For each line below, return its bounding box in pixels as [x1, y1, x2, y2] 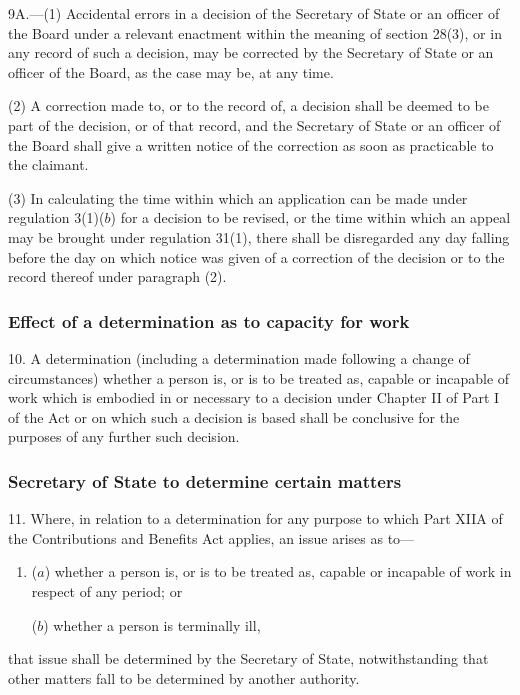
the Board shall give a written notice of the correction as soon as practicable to [8, 134, 494, 155]
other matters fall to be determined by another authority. [8, 667, 360, 688]
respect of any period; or [31, 580, 183, 601]
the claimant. [8, 154, 89, 175]
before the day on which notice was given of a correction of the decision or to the [8, 246, 505, 267]
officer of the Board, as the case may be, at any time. [8, 61, 334, 82]
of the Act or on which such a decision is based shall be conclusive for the [8, 406, 460, 427]
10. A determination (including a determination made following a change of [8, 347, 470, 368]
